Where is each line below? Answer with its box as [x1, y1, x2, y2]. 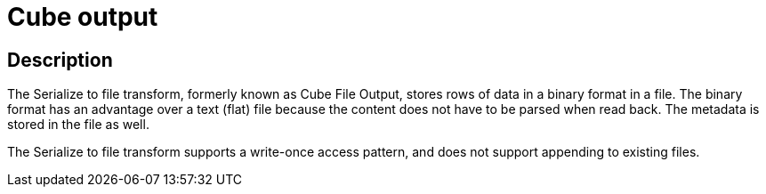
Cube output [7, 2, 158, 32]
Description [7, 48, 113, 71]
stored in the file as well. [7, 117, 149, 133]
